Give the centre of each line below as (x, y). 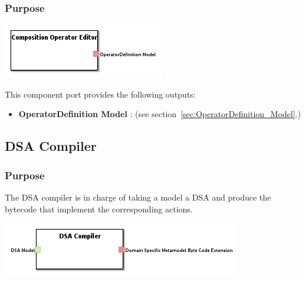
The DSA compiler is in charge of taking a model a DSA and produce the (138, 197)
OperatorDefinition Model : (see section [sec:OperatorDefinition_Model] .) (160, 114)
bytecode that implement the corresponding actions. (99, 209)
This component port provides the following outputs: (100, 94)
